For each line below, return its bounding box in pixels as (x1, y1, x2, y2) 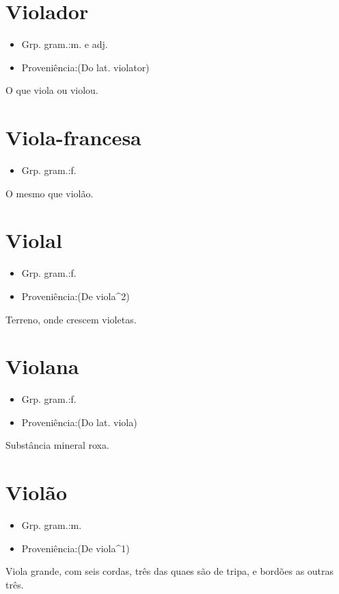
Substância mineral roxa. (5, 438, 109, 452)
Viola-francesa (5, 123, 141, 151)
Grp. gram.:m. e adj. (21, 37, 108, 51)
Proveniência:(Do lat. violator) (21, 60, 150, 74)
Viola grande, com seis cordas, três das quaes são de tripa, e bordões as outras (5, 564, 334, 578)
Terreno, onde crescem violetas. (5, 312, 137, 326)
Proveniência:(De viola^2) (21, 288, 130, 303)
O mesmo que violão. (5, 186, 94, 200)
